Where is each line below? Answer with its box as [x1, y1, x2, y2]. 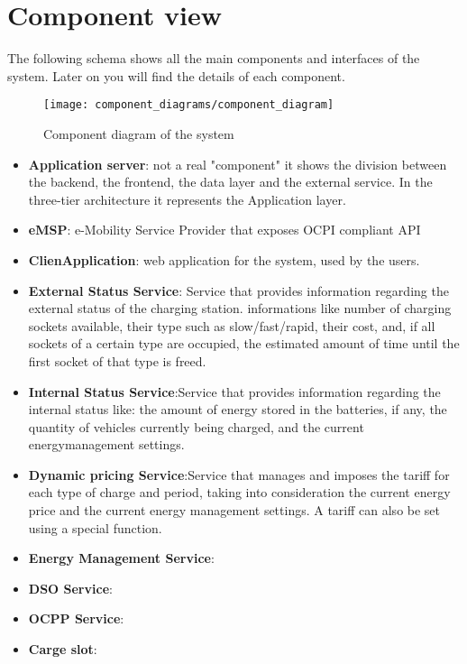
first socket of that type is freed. [28, 351, 206, 370]
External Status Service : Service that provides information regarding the [28, 281, 449, 300]
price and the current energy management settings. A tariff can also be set [28, 501, 441, 520]
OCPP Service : [28, 609, 124, 628]
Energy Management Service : [28, 549, 215, 567]
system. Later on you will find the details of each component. [7, 66, 345, 85]
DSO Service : [28, 578, 113, 597]
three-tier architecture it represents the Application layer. [28, 189, 346, 208]
